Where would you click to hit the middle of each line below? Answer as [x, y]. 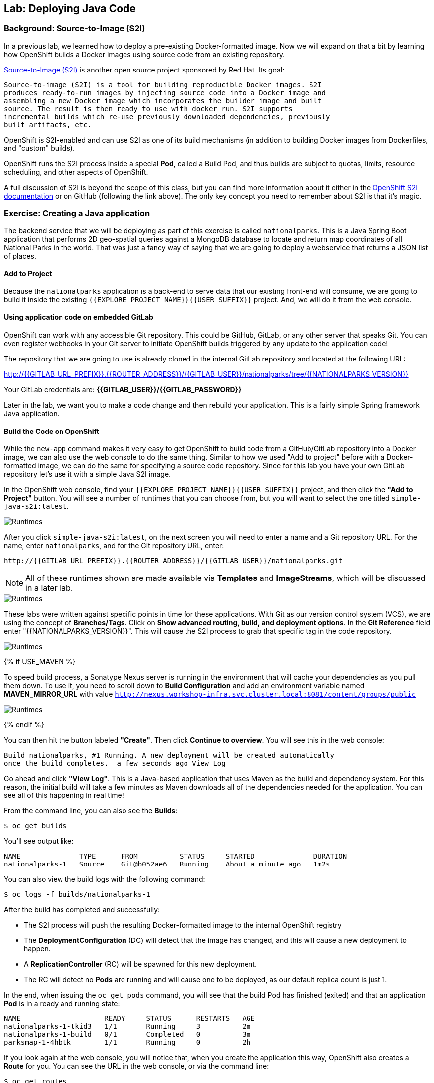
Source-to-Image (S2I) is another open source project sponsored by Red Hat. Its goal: [144, 70]
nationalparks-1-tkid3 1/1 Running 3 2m [127, 1027]
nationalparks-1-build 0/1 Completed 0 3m [127, 1035]
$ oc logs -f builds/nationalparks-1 [77, 895]
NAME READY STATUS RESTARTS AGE [129, 1019]
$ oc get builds [35, 826]
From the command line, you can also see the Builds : [91, 811]
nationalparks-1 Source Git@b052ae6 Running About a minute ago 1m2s [167, 864]
